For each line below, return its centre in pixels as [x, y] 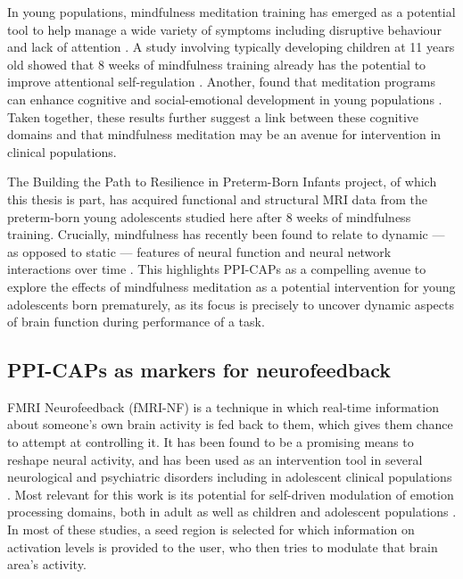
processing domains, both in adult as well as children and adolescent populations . [232, 512]
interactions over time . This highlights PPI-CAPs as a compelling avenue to [217, 269]
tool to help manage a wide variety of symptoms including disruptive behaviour [224, 29]
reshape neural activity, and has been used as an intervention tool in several [215, 459]
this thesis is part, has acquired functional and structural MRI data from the [218, 199]
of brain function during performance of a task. [136, 322]
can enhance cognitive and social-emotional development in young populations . [225, 99]
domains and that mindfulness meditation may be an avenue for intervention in [224, 134]
